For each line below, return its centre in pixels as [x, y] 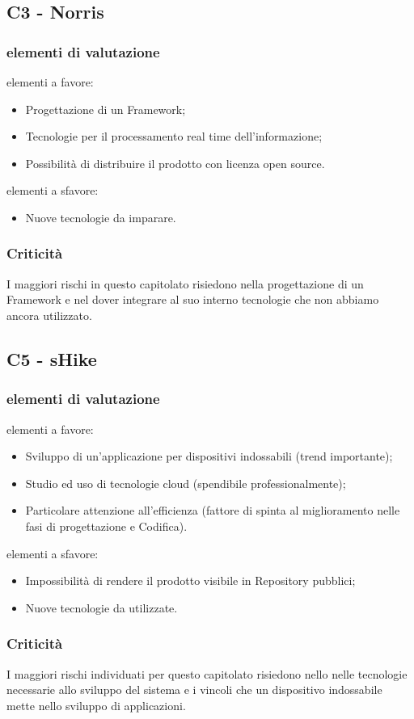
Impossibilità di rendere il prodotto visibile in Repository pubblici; [190, 580]
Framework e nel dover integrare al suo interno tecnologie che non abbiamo [193, 299]
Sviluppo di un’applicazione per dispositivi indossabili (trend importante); [209, 456]
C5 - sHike [52, 358]
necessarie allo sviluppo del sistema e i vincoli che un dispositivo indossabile [194, 690]
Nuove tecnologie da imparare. [101, 217]
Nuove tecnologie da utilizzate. [101, 607]
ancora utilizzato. [49, 315]
